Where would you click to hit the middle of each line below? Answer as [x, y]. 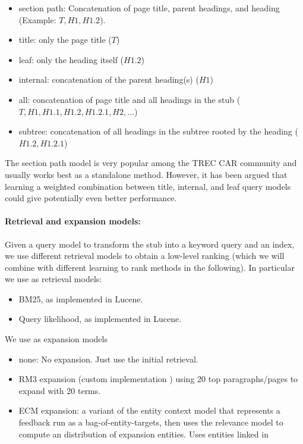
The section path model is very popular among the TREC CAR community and [151, 163]
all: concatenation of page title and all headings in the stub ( [130, 99]
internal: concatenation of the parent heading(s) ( [109, 79]
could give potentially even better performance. [91, 198]
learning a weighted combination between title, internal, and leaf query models [148, 186]
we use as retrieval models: [53, 279]
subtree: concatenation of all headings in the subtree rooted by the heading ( [158, 131]
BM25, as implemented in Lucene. [81, 298]
